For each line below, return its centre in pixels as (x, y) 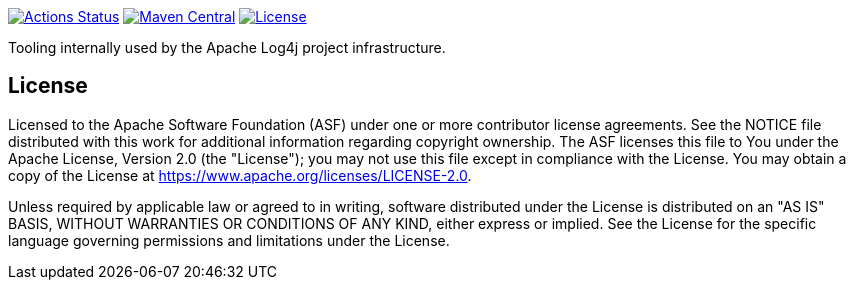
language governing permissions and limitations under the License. (229, 240)
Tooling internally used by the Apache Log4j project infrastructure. (227, 47)
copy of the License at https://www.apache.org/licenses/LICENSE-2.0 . (240, 175)
